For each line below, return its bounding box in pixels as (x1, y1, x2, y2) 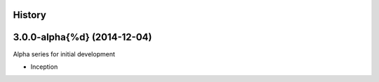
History (13, 9, 47, 21)
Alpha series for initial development (13, 49, 115, 58)
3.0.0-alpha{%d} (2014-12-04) (13, 31, 152, 43)
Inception (30, 63, 58, 71)
